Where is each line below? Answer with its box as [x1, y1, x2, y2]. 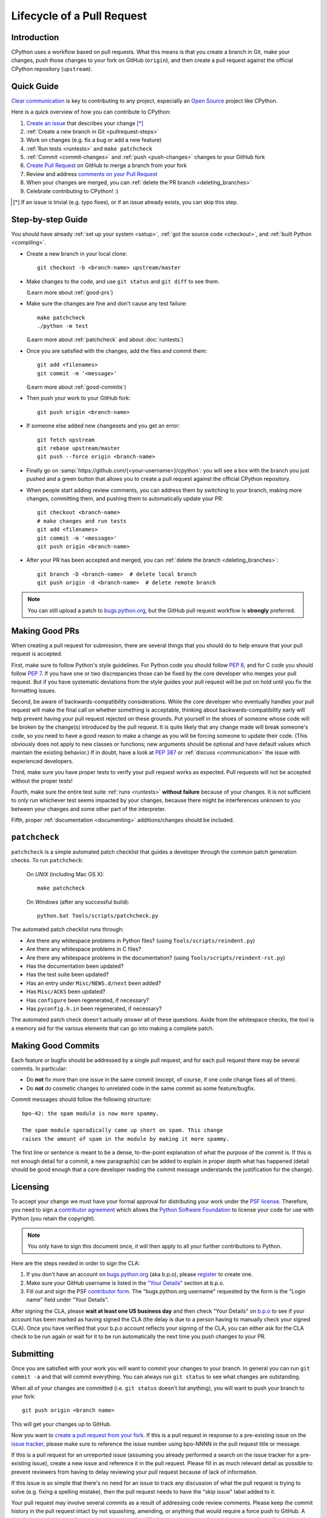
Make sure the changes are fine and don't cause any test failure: [26, 300, 187, 307]
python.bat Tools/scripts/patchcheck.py [37, 913, 159, 919]
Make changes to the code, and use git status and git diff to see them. [26, 277, 220, 285]
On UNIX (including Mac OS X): [26, 870, 105, 877]
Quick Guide [11, 81, 59, 91]
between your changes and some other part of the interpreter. [11, 805, 167, 812]
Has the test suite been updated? [26, 971, 109, 978]
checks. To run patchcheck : [11, 857, 84, 864]
